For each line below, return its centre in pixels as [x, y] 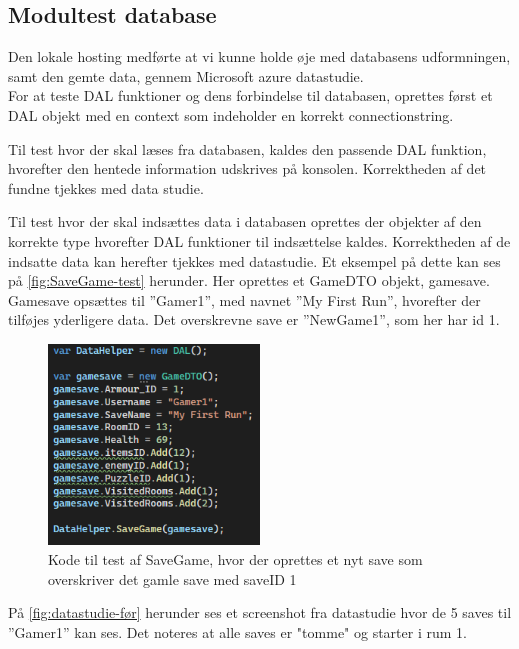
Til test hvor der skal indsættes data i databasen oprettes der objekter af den [245, 221]
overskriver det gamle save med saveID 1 [172, 578]
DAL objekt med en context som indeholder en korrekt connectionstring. [231, 114]
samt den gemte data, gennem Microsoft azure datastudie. [186, 75]
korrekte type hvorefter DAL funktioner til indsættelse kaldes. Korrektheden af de [259, 240]
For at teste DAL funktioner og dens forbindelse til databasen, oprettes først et [250, 95]
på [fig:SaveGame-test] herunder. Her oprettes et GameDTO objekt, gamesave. [249, 280]
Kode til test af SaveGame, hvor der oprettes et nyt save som [235, 558]
